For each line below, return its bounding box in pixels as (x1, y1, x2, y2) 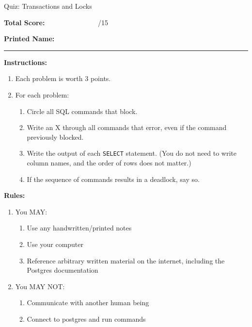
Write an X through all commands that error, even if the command (27, 122, 227, 132)
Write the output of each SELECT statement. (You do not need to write (27, 148, 236, 158)
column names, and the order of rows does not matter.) (27, 158, 191, 167)
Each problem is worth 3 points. (15, 73, 111, 83)
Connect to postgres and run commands (27, 313, 146, 324)
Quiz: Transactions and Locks (4, 1, 92, 11)
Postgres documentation (27, 265, 98, 275)
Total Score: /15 (4, 17, 109, 27)
